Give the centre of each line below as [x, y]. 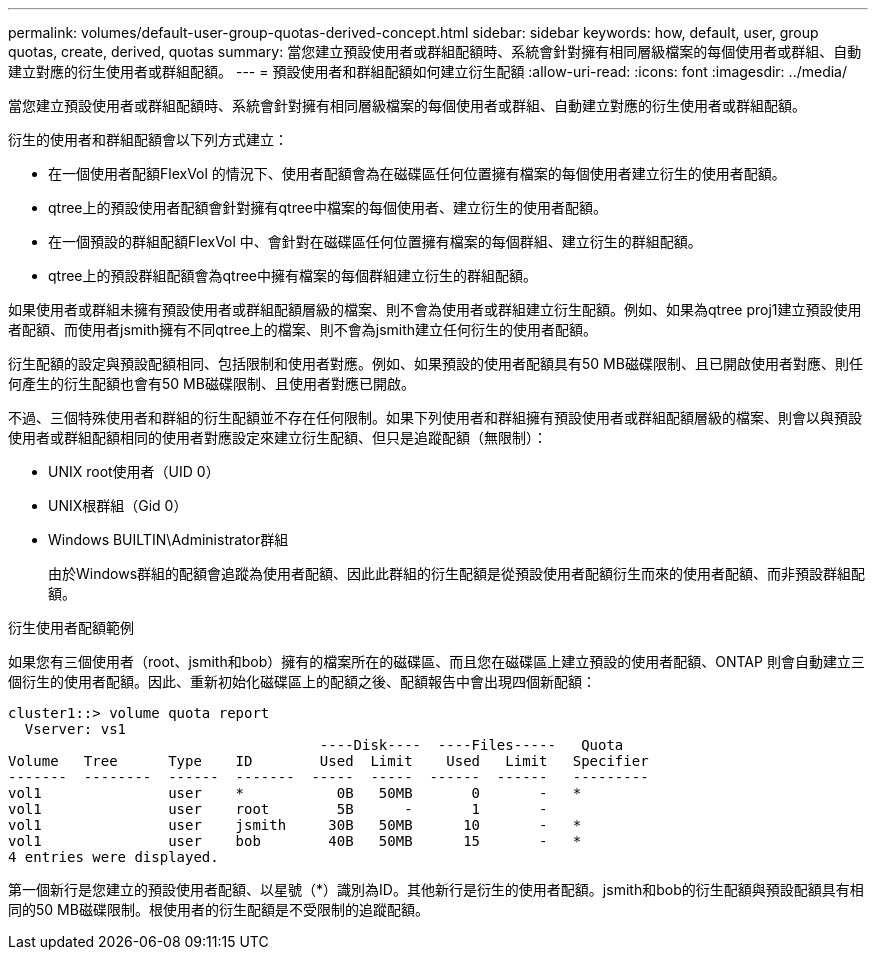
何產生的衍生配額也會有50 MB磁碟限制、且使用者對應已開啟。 [211, 383]
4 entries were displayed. [113, 857]
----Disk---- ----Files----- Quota [471, 745]
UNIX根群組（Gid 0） [118, 505]
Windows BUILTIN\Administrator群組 [168, 539]
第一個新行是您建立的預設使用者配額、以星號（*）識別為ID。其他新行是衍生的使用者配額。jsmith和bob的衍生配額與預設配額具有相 [436, 889]
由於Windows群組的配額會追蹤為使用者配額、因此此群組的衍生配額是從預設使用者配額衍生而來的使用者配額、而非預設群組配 [457, 573]
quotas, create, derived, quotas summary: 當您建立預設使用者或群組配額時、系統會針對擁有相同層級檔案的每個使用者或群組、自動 [435, 51]
